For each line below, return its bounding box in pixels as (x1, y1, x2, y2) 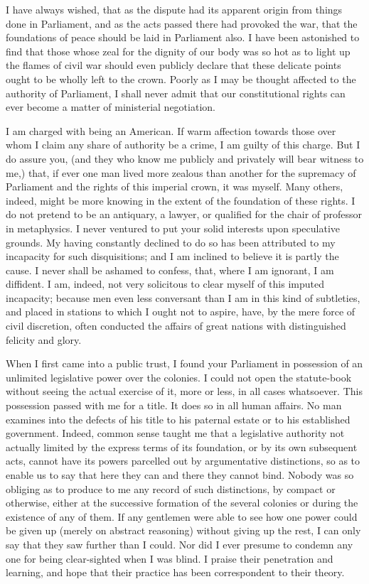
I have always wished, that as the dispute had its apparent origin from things (6, 2, 343, 16)
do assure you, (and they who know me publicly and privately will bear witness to (6, 151, 364, 166)
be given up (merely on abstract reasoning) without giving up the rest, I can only (6, 523, 361, 538)
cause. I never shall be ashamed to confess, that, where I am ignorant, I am (6, 262, 334, 277)
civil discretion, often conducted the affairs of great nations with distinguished (6, 318, 346, 333)
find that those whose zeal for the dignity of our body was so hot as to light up (6, 43, 351, 58)
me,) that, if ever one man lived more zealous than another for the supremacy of (6, 165, 356, 180)
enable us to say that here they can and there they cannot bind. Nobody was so (6, 467, 354, 482)
